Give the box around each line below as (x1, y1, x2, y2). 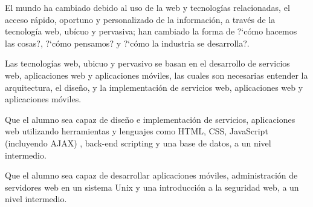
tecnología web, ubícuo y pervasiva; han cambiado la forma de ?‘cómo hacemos (5, 25, 297, 38)
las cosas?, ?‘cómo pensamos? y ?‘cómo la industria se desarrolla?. (5, 36, 250, 49)
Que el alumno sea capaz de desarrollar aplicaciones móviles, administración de (5, 169, 298, 182)
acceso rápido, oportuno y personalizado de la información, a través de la (5, 13, 276, 25)
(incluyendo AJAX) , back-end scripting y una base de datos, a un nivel (5, 136, 271, 149)
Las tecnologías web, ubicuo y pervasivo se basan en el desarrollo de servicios (5, 57, 290, 70)
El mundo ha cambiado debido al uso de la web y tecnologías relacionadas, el (5, 1, 290, 13)
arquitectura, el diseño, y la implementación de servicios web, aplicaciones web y (5, 80, 303, 93)
